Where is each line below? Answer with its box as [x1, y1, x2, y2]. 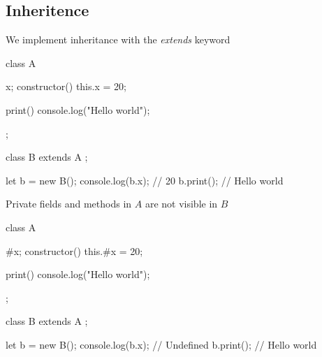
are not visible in [145, 196, 218, 211]
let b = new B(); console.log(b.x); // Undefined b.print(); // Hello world [6, 337, 317, 351]
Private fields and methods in [6, 196, 132, 211]
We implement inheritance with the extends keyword [6, 32, 230, 47]
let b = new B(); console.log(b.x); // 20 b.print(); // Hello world [6, 173, 284, 187]
